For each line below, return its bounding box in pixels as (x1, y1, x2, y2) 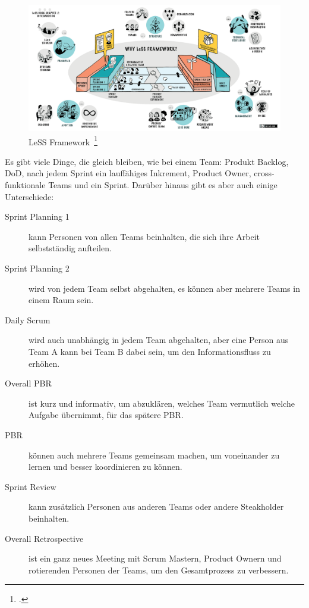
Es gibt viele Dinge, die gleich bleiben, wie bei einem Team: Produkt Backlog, (5, 155, 289, 167)
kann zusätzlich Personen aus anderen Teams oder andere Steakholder (29, 500, 284, 513)
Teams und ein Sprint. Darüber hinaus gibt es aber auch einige (48, 179, 278, 191)
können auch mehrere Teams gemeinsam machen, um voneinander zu (29, 448, 280, 461)
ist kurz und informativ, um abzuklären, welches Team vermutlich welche (29, 397, 295, 409)
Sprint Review (5, 480, 56, 492)
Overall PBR (5, 377, 52, 389)
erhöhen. (29, 357, 60, 369)
